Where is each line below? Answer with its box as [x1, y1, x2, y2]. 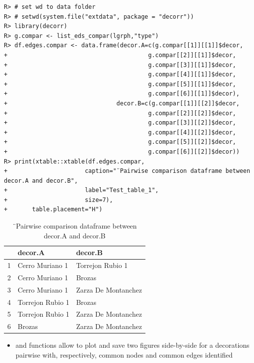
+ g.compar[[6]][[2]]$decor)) [4, 148, 240, 155]
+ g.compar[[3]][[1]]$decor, [4, 61, 236, 68]
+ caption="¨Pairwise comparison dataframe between [4, 167, 251, 175]
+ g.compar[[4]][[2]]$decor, [4, 129, 236, 136]
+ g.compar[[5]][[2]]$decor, [4, 138, 236, 146]
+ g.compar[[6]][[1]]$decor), [4, 90, 240, 98]
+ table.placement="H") [4, 206, 103, 213]
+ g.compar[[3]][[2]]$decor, [4, 119, 236, 127]
